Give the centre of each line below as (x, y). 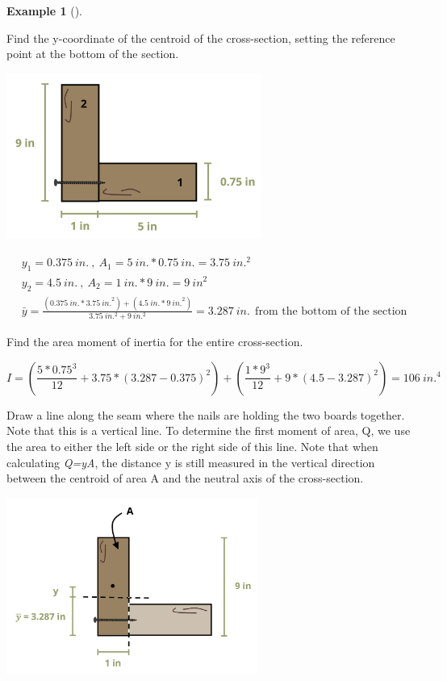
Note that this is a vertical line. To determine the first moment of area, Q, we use (209, 430)
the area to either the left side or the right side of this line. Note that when (192, 446)
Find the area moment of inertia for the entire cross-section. (155, 342)
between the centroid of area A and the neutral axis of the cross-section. (185, 478)
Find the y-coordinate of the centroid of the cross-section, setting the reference (201, 38)
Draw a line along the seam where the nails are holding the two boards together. (206, 414)
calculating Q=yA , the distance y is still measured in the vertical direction (191, 462)
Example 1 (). (44, 10)
